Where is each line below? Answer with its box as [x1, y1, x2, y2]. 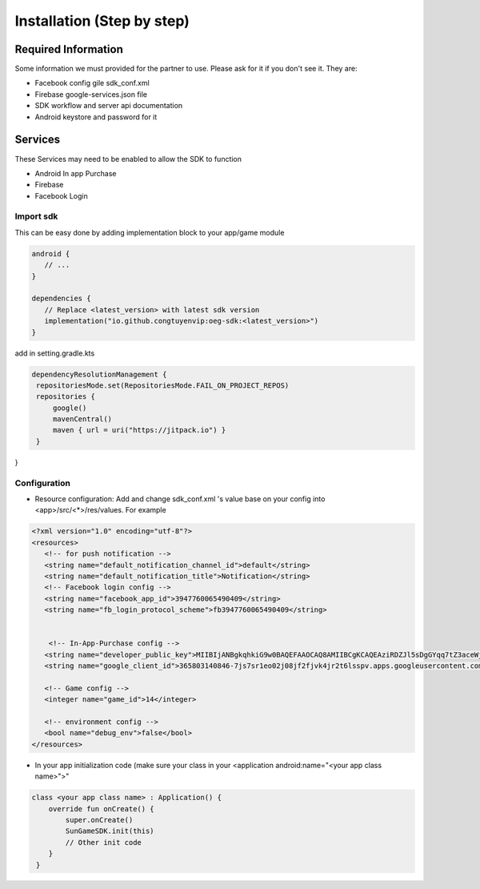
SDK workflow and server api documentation [34, 101, 183, 111]
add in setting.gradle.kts [14, 348, 95, 358]
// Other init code [65, 838, 142, 847]
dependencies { [31, 294, 91, 304]
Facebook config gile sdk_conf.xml [34, 78, 150, 88]
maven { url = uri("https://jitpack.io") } [52, 425, 226, 435]
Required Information [14, 42, 123, 56]
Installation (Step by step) [14, 12, 190, 30]
